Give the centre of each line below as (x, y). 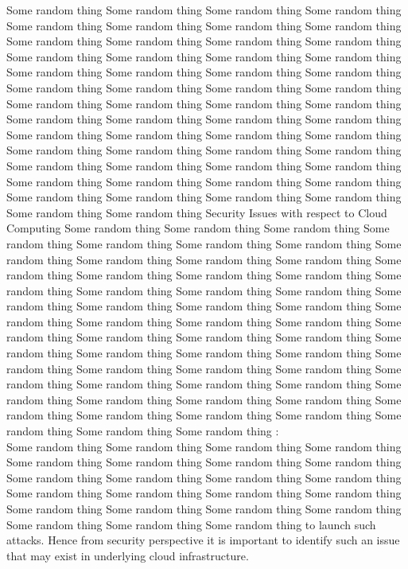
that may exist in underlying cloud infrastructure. (128, 555)
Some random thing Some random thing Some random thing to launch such (191, 524)
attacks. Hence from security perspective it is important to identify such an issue (203, 540)
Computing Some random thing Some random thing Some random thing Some (198, 228)
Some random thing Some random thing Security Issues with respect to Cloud (197, 212)
